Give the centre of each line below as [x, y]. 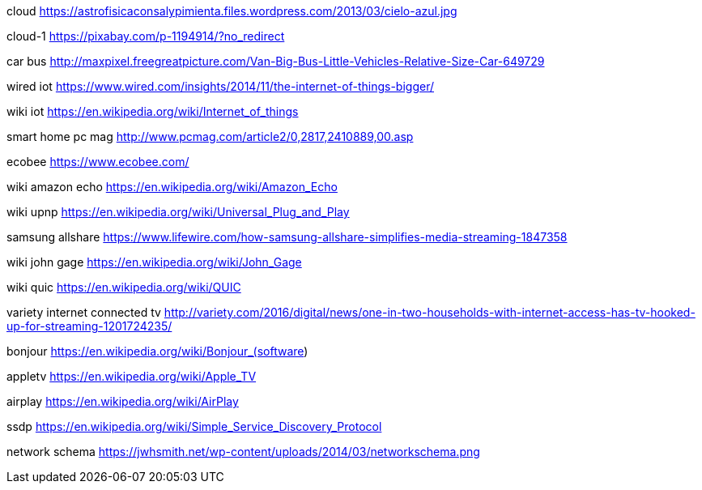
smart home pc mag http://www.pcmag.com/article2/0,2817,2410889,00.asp [210, 136]
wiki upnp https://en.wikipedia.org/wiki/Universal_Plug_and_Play [178, 212]
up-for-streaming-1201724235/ [89, 326]
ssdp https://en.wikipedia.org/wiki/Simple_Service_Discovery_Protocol [194, 426]
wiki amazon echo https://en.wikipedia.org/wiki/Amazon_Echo [172, 187]
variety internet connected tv [84, 312]
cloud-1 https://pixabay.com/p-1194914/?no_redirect [146, 36]
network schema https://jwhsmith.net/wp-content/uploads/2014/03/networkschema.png [243, 452]
